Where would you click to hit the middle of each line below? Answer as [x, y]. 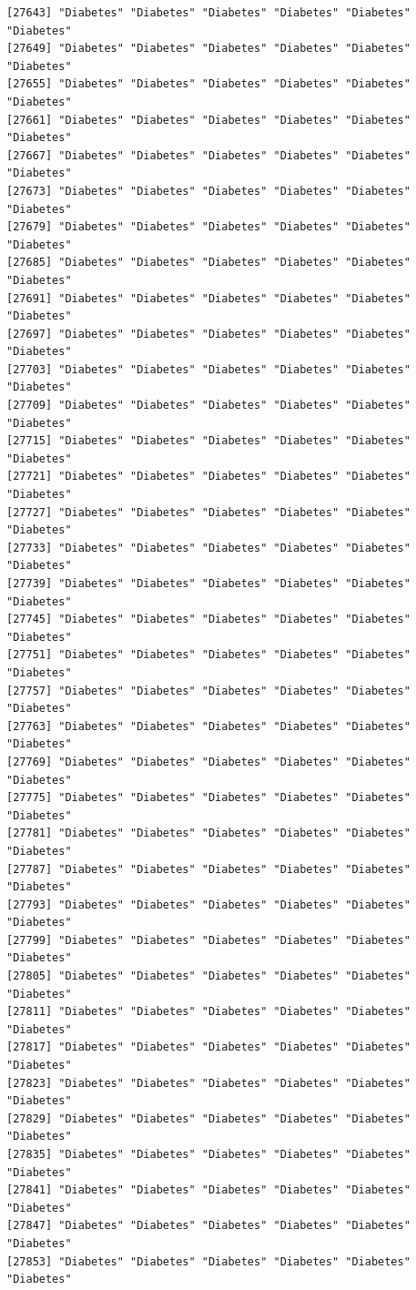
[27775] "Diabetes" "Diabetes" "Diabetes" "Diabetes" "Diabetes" [208, 798]
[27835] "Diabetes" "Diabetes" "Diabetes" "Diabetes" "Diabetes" [208, 1154]
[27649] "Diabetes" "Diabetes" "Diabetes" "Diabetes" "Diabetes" [208, 49]
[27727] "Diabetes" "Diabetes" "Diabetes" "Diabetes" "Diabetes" [208, 512]
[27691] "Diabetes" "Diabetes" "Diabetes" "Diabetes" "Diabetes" [208, 298]
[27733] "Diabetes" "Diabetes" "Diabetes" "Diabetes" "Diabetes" [208, 548]
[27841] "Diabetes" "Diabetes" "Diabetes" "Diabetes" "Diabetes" [208, 1190]
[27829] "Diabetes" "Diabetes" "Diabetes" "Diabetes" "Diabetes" [208, 1118]
